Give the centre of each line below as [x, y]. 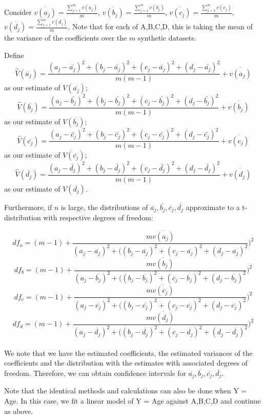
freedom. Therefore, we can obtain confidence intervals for [95, 373]
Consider [18, 12]
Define [14, 55]
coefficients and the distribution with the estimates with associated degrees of [126, 363]
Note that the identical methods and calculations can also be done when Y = [126, 391]
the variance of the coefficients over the [66, 38]
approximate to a [213, 207]
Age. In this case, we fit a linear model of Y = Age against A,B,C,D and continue [132, 400]
